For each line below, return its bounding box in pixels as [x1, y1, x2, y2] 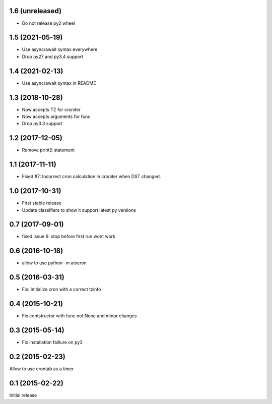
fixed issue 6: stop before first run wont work [22, 234, 116, 240]
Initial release [9, 392, 37, 398]
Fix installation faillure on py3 [22, 339, 83, 345]
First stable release [22, 200, 62, 206]
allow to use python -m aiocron [22, 260, 87, 266]
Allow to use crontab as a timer [9, 366, 74, 372]
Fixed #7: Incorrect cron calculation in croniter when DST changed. [22, 174, 161, 180]
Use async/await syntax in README [22, 80, 96, 86]
